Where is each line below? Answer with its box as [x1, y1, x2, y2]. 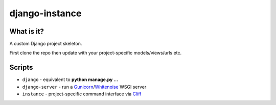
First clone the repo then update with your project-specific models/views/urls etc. [9, 50, 181, 56]
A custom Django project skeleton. [9, 41, 82, 47]
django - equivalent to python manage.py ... [22, 76, 119, 83]
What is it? [9, 27, 44, 36]
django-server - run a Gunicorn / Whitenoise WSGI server [22, 84, 147, 90]
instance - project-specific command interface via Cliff [22, 91, 142, 97]
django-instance [9, 8, 82, 19]
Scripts [9, 63, 33, 72]
